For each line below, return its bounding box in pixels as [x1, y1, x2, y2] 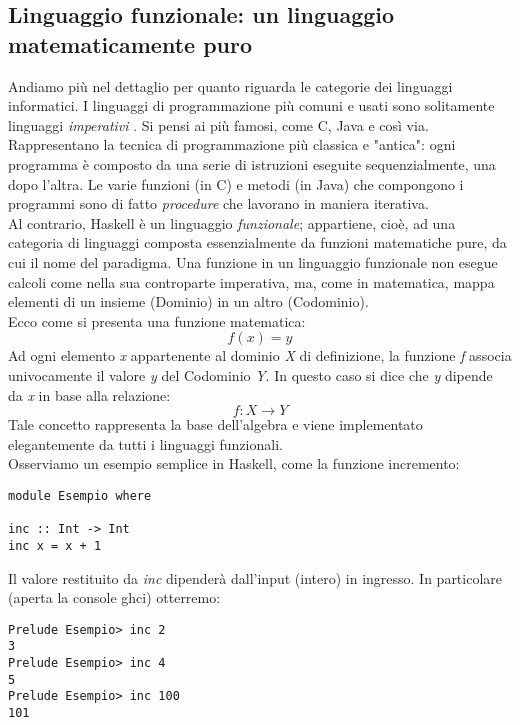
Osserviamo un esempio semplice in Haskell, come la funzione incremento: [8, 453, 460, 474]
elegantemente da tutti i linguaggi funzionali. [8, 433, 283, 454]
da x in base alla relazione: [8, 384, 171, 405]
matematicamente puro [8, 28, 253, 59]
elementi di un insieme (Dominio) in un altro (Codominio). [8, 291, 369, 312]
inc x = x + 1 [8, 538, 102, 553]
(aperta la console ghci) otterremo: [8, 587, 221, 608]
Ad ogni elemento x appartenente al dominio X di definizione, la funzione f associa [8, 345, 512, 366]
